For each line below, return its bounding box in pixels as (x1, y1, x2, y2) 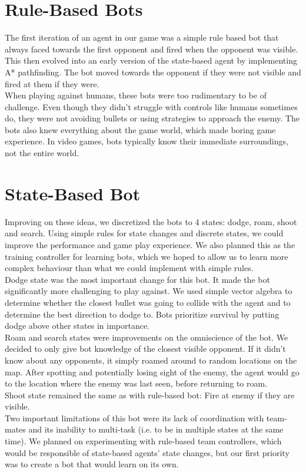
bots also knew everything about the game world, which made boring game (5, 123, 276, 136)
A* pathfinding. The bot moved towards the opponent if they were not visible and (5, 65, 301, 78)
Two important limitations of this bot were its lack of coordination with (5, 411, 264, 424)
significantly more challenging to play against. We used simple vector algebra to (5, 285, 292, 297)
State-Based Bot (5, 181, 141, 205)
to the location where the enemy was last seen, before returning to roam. (5, 377, 268, 390)
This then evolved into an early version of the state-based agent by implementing (5, 54, 297, 67)
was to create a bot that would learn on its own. (5, 458, 179, 470)
